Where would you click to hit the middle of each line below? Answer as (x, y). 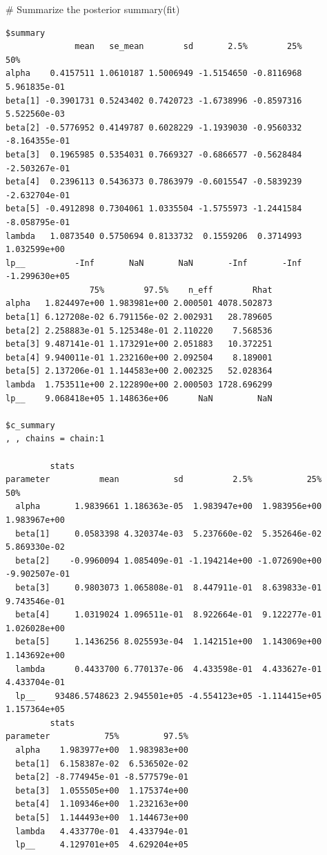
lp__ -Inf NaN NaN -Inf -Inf (154, 263)
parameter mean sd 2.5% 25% (164, 480)
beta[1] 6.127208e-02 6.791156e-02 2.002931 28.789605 (139, 317)
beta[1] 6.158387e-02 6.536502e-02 (102, 763)
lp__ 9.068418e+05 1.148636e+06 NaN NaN (139, 398)
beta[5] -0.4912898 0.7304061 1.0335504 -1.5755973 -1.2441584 (154, 209)
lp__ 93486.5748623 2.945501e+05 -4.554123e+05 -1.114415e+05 (169, 696)
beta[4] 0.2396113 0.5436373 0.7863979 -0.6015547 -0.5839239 (154, 182)
